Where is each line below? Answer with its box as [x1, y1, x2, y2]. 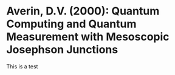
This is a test [6, 62, 38, 70]
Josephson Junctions [6, 43, 118, 57]
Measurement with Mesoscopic [6, 30, 170, 44]
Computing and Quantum [6, 17, 137, 31]
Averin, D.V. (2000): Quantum [6, 4, 160, 18]
